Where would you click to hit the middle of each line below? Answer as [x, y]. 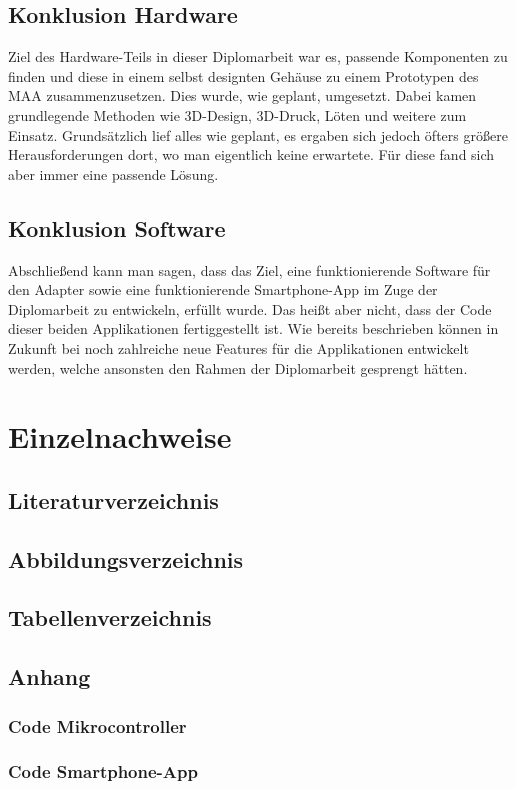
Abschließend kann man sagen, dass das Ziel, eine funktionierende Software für [249, 269]
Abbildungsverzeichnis [126, 558]
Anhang [49, 676]
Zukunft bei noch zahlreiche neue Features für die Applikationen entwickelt [238, 347]
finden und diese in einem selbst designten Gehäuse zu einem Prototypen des [243, 75]
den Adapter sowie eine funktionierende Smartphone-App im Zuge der [223, 289]
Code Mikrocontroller [97, 725]
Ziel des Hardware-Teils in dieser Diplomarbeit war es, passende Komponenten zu [258, 56]
